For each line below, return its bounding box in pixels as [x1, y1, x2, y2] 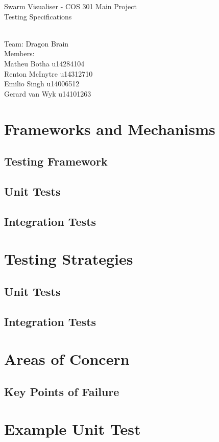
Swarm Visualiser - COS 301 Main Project [4, 1, 137, 11]
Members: [4, 48, 35, 59]
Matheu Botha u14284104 [4, 58, 85, 68]
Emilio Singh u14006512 [4, 78, 80, 89]
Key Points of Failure [4, 383, 119, 399]
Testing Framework [4, 153, 108, 169]
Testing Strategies [4, 248, 133, 269]
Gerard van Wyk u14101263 [4, 88, 91, 99]
